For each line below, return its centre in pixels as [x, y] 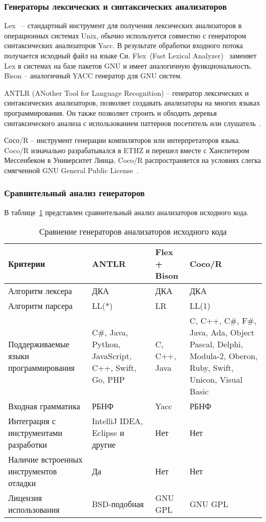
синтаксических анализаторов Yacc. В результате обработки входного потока [124, 45]
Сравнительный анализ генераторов [74, 193]
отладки [22, 483]
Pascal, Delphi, [216, 344]
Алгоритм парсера [40, 306]
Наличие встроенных [46, 460]
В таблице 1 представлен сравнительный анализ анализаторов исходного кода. [127, 212]
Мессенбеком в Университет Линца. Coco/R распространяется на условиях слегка [133, 160]
